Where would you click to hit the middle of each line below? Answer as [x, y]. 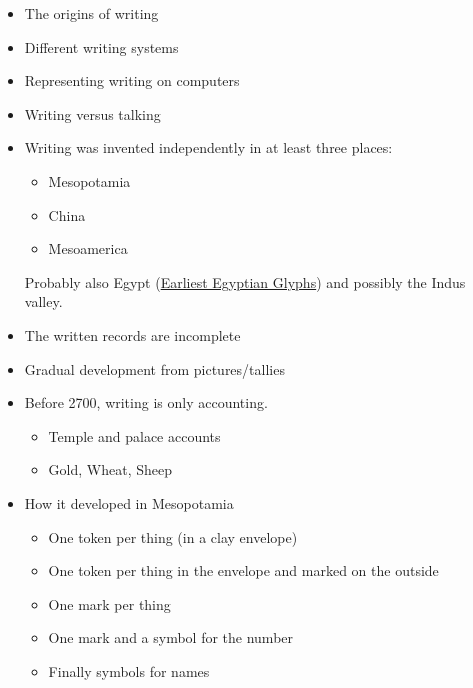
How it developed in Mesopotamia [129, 502]
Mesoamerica [88, 248]
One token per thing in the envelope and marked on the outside [243, 570]
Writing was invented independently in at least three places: [208, 147]
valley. [43, 301]
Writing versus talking [92, 113]
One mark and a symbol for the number [171, 637]
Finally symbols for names [129, 670]
